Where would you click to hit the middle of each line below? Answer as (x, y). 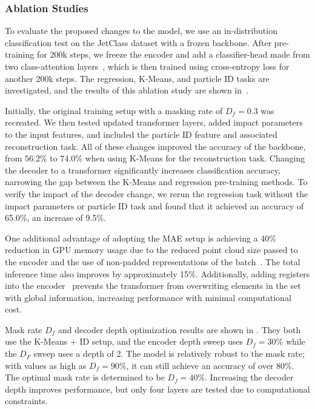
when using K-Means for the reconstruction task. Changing (195, 158)
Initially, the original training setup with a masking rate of (114, 110)
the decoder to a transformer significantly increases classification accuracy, (143, 170)
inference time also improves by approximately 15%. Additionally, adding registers (157, 273)
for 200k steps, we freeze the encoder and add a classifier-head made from (173, 54)
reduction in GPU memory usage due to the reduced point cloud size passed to (151, 250)
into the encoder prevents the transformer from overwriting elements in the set (153, 286)
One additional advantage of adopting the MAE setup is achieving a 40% (141, 238)
